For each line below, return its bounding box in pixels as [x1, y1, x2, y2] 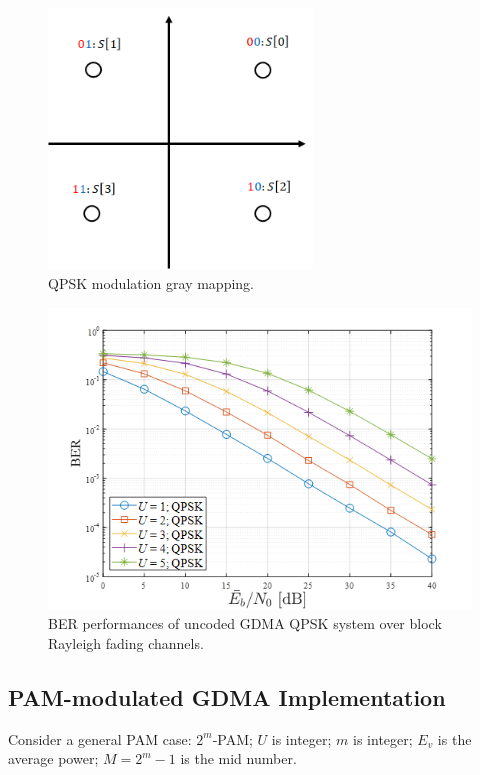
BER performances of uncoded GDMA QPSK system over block [48, 613, 442, 634]
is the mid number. [180, 748, 297, 769]
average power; [8, 748, 99, 769]
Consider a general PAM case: [8, 728, 192, 749]
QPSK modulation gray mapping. [48, 272, 255, 293]
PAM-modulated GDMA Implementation [8, 682, 446, 712]
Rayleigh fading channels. [48, 633, 204, 654]
